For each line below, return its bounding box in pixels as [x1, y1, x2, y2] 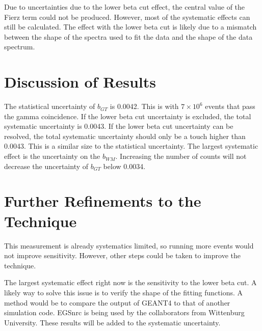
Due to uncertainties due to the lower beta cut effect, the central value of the [4, 2, 245, 12]
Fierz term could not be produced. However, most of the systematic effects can [4, 11, 250, 22]
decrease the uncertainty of [4, 160, 89, 171]
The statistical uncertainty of [4, 101, 95, 112]
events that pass [205, 101, 255, 112]
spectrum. [4, 41, 35, 52]
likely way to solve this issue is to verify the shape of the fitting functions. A [4, 287, 243, 297]
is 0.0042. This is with [110, 101, 179, 112]
